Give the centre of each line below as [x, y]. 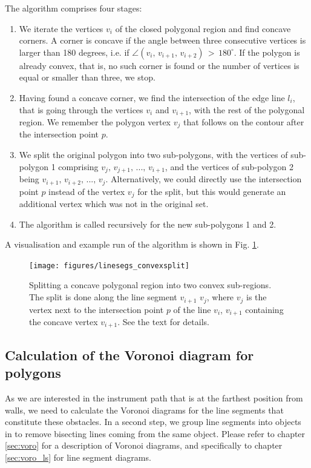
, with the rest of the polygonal [247, 109]
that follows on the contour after [244, 122]
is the [257, 297]
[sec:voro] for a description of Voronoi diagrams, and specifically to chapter [144, 445]
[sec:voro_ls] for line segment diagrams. [78, 457]
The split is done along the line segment [103, 297]
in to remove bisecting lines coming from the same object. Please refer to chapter [155, 433]
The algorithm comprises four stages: [74, 8]
